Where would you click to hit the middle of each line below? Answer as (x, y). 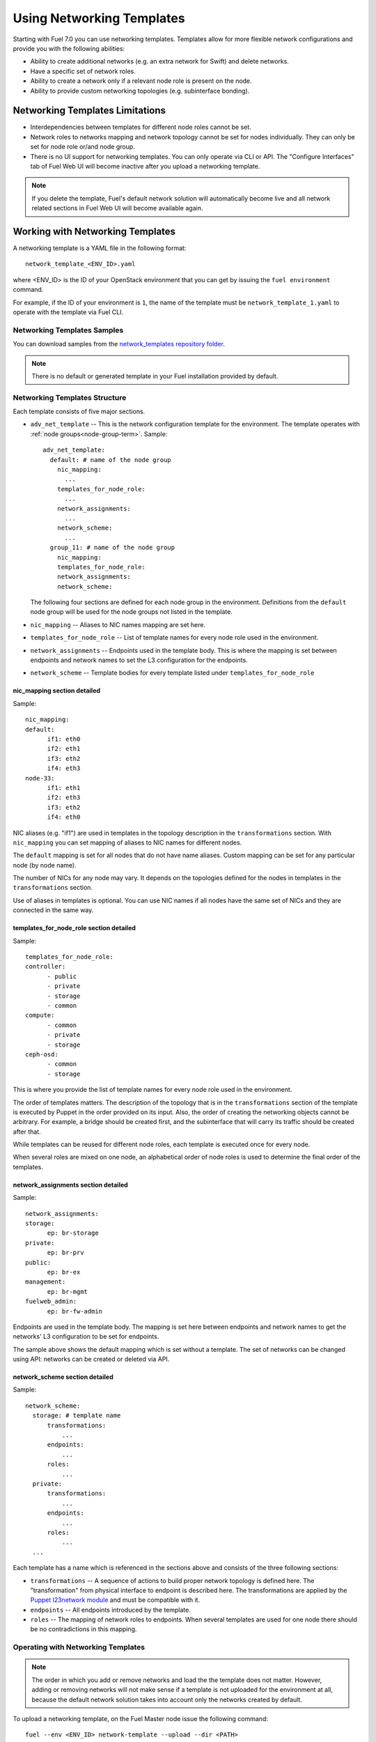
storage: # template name (77, 1416)
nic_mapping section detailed (57, 691)
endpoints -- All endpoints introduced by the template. (110, 1610)
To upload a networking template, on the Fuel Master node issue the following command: (140, 1718)
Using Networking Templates (99, 18)
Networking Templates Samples (68, 330)
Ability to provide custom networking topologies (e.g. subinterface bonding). (140, 91)
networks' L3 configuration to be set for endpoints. (86, 1336)
